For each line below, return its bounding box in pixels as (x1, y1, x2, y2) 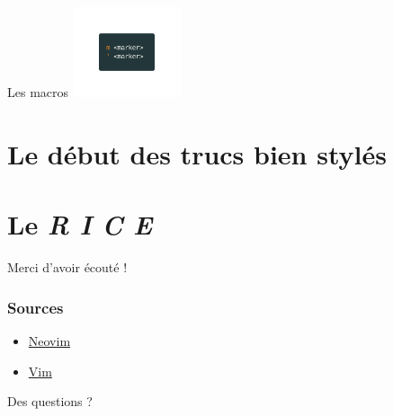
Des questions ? (7, 392, 93, 411)
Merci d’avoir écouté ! (7, 258, 128, 277)
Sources (7, 296, 64, 318)
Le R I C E (7, 206, 153, 243)
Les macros (7, 83, 69, 101)
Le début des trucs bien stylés (7, 135, 387, 172)
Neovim (28, 331, 71, 350)
